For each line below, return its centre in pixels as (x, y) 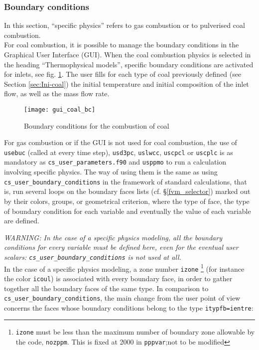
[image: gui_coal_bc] (60, 109)
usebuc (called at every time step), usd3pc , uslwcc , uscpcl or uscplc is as (119, 152)
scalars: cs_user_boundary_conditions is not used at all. (93, 257)
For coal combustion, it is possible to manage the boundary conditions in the (122, 45)
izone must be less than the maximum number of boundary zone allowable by (135, 332)
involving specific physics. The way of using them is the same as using (111, 172)
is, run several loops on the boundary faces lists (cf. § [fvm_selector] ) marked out (127, 191)
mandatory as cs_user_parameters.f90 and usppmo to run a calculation (115, 162)
